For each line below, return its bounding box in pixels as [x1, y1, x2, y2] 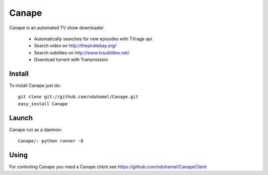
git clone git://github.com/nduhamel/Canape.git [18, 94, 138, 100]
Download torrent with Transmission [34, 57, 108, 63]
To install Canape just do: [9, 83, 62, 88]
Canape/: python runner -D [18, 138, 84, 144]
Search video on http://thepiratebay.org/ [34, 43, 117, 49]
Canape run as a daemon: [9, 127, 62, 132]
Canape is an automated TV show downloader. [9, 25, 105, 31]
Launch [9, 114, 33, 122]
